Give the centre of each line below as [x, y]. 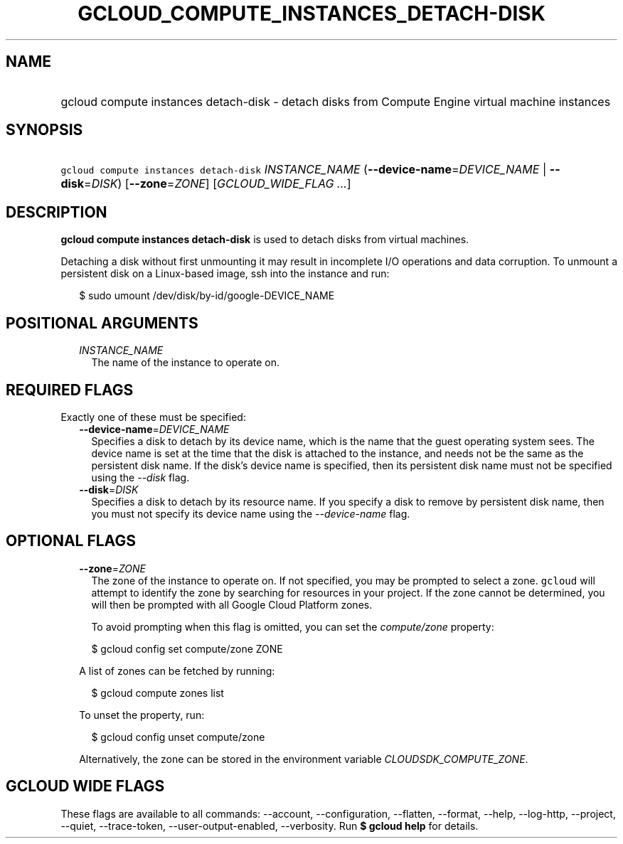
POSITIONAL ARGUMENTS [102, 323]
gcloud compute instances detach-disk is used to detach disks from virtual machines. [265, 240]
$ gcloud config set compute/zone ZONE [187, 648]
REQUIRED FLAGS [70, 390]
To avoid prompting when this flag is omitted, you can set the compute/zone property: [293, 626]
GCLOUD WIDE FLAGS [85, 786]
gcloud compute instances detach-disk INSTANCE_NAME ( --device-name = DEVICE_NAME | [304, 170]
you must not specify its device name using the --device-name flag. [251, 513]
